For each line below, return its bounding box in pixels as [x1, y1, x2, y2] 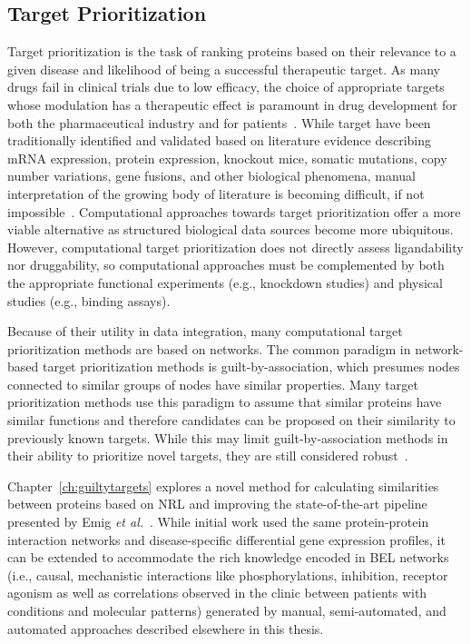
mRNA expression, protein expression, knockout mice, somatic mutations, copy [7, 148, 447, 167]
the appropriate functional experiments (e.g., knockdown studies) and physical [7, 272, 443, 292]
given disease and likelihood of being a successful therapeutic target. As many [7, 59, 440, 78]
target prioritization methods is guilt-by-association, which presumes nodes [42, 357, 460, 376]
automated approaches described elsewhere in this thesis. [7, 619, 324, 638]
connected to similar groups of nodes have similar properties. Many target [7, 374, 418, 393]
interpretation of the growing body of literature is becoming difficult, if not [7, 183, 425, 203]
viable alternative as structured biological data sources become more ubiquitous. [7, 220, 454, 239]
